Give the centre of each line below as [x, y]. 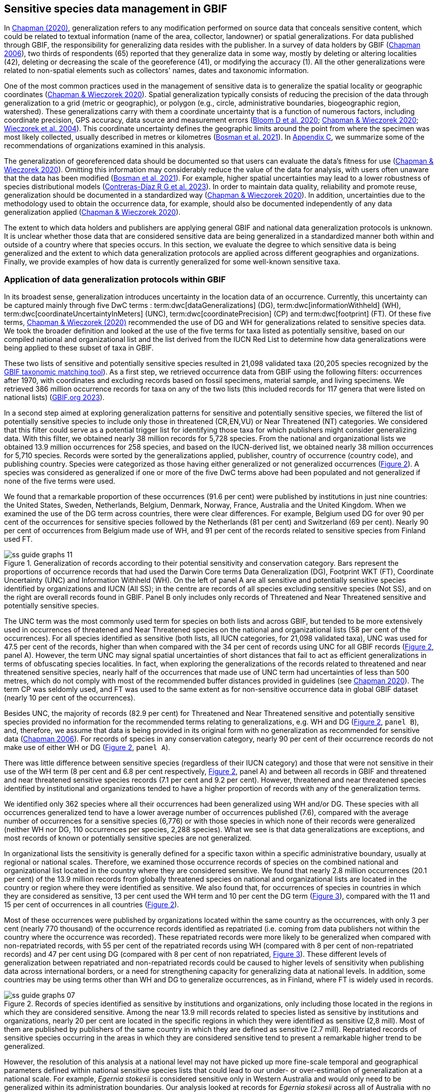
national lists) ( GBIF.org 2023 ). [54, 398]
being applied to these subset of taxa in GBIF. [79, 348]
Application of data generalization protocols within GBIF [115, 279]
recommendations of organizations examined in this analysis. [105, 146]
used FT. [18, 539]
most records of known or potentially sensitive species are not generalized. [128, 838]
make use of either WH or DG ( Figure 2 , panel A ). [87, 748]
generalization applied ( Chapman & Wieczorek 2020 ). [92, 212]
